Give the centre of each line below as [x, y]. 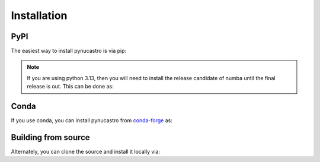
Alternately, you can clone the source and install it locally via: [85, 152]
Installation [39, 15]
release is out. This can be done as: [70, 87]
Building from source [50, 137]
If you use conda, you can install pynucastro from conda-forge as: [92, 120]
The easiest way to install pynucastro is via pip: [69, 51]
